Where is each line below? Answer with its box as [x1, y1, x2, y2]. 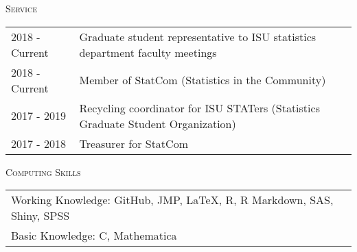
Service [5, 1, 37, 15]
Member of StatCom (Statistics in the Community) [79, 72, 326, 88]
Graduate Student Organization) [79, 115, 236, 131]
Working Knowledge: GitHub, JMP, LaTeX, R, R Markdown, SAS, [11, 192, 334, 208]
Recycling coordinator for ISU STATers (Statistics [79, 99, 320, 116]
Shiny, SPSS [11, 207, 70, 224]
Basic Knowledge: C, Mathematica [11, 227, 177, 244]
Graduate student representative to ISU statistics [79, 28, 316, 45]
